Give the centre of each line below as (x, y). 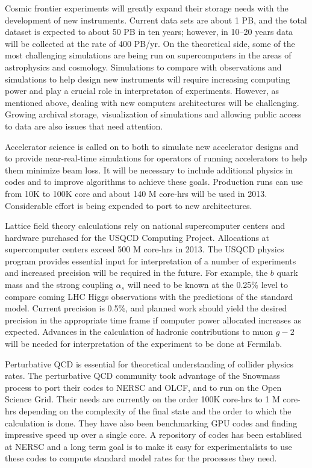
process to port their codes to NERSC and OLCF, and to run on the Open (143, 387)
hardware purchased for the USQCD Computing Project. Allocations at (137, 237)
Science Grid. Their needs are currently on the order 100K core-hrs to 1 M (142, 399)
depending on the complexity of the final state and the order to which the (155, 411)
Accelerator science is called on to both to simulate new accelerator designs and (152, 146)
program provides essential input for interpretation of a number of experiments (151, 261)
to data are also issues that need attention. (84, 126)
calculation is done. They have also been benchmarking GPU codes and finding (151, 423)
